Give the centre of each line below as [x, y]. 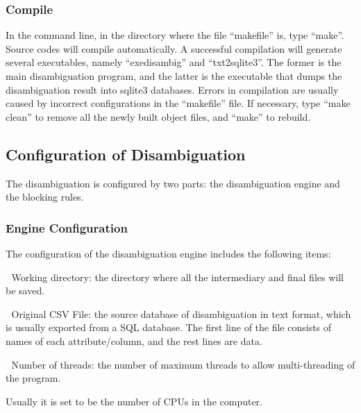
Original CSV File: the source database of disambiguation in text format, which [181, 313]
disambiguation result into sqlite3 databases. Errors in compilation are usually [172, 89]
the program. [33, 378]
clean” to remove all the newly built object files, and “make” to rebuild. [158, 116]
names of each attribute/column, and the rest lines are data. [134, 340]
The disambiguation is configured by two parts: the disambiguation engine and [173, 183]
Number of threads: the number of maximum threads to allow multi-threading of [183, 364]
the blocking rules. [45, 197]
